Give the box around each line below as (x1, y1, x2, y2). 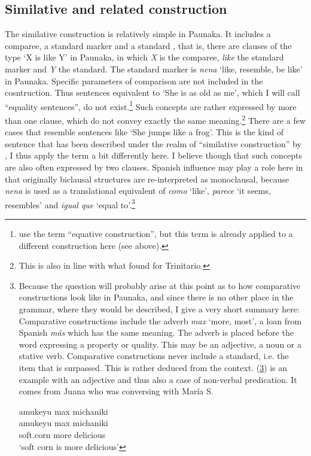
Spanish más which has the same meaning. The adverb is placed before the (19, 326, 294, 339)
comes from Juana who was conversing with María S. (19, 385, 214, 397)
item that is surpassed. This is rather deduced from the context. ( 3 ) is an (19, 361, 288, 374)
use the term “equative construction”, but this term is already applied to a (19, 227, 293, 240)
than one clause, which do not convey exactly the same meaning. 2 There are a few (5, 113, 306, 126)
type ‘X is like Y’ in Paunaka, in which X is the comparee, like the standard (5, 51, 284, 63)
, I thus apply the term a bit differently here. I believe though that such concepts (5, 149, 302, 162)
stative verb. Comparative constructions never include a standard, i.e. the (19, 349, 289, 362)
